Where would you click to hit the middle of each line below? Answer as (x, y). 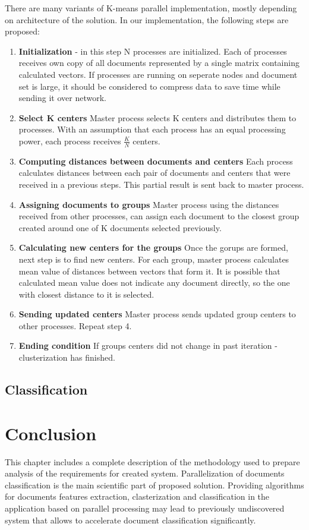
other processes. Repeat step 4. (75, 325)
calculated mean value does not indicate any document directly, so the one (154, 283)
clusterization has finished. (67, 357)
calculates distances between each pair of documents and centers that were (154, 173)
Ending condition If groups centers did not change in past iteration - (148, 346)
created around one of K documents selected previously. (120, 227)
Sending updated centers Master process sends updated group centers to (157, 314)
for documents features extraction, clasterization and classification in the (137, 496)
